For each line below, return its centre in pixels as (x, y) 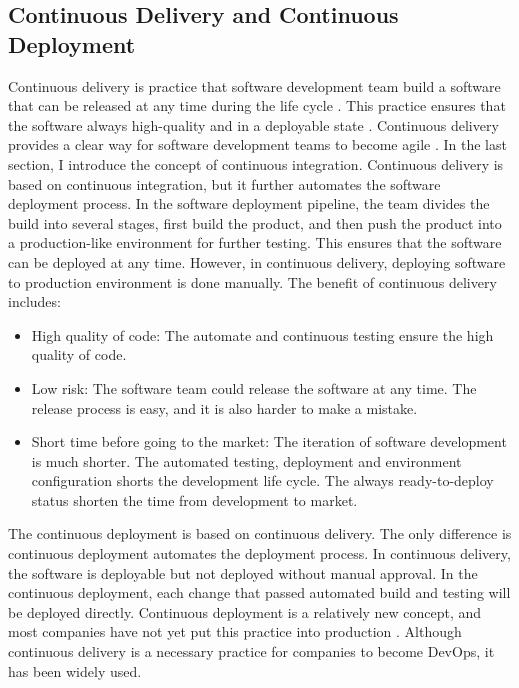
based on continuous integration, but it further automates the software (224, 183)
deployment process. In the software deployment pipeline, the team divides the (249, 203)
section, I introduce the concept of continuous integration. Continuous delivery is (256, 163)
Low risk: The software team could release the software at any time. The (254, 387)
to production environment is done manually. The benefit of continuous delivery (252, 281)
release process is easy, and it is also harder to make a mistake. (224, 407)
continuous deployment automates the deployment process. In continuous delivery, (259, 553)
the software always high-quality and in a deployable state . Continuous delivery (253, 124)
